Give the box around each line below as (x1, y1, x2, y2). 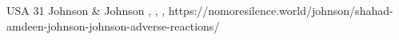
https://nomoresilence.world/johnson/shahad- (168, 2, 393, 18)
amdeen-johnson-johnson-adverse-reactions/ (6, 17, 220, 34)
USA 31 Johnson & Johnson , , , (6, 2, 166, 18)
